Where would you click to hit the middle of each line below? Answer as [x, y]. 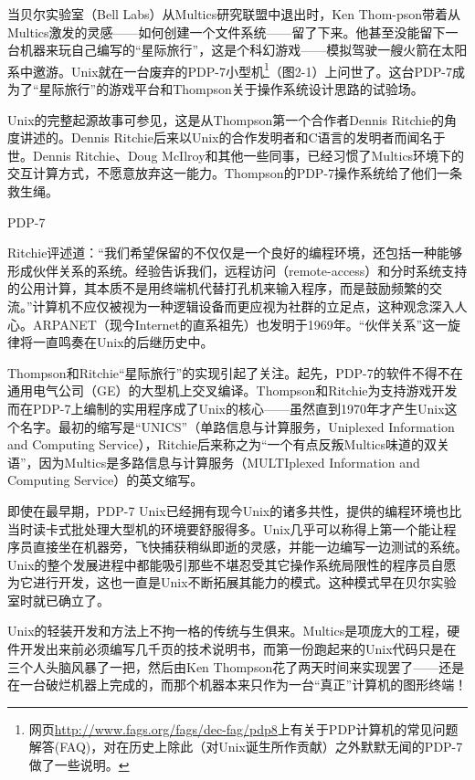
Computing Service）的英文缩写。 [106, 480]
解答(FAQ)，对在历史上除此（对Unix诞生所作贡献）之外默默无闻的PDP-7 [246, 747]
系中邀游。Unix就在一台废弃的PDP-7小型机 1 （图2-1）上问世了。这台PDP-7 [230, 69]
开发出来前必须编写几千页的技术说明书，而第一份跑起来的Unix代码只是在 [238, 649]
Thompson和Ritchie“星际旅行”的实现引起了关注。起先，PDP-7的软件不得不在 [235, 372]
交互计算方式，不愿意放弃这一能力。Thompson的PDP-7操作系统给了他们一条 [235, 173]
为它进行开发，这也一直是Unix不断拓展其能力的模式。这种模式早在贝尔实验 [232, 582]
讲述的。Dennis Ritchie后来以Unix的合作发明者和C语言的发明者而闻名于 [232, 137]
